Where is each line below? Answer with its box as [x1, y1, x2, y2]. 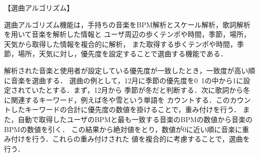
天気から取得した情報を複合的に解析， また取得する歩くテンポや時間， [4, 38, 237, 49]
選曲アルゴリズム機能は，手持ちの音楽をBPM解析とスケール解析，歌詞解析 [4, 19, 251, 29]
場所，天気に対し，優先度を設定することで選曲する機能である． [17, 48, 228, 59]
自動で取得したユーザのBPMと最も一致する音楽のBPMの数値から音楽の [17, 114, 253, 124]
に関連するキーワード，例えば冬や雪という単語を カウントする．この [4, 94, 230, 105]
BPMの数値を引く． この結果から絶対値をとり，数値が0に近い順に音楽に [4, 124, 242, 134]
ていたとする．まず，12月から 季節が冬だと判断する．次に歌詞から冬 [24, 85, 251, 95]
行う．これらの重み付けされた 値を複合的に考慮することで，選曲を [31, 134, 250, 144]
